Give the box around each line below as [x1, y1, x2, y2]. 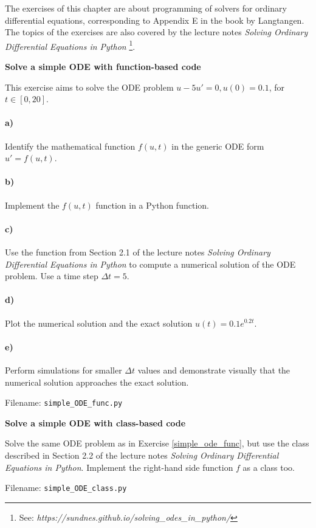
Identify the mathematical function [5, 139, 136, 152]
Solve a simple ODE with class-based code [5, 416, 186, 429]
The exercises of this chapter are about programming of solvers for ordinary [5, 2, 287, 14]
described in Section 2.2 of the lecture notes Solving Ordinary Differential [5, 448, 279, 461]
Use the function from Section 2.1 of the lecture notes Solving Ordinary [5, 245, 270, 258]
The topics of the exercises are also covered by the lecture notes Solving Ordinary [5, 26, 308, 38]
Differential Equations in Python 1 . [5, 38, 136, 52]
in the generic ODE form [171, 139, 264, 152]
